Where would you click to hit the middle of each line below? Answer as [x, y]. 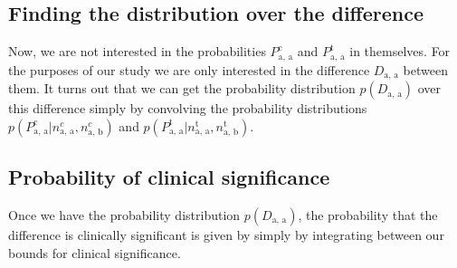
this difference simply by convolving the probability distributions [188, 108]
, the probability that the [368, 214]
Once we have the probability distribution [124, 214]
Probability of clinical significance [169, 177]
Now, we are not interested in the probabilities [137, 51]
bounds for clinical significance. [95, 252]
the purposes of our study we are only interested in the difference [189, 69]
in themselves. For [400, 51]
